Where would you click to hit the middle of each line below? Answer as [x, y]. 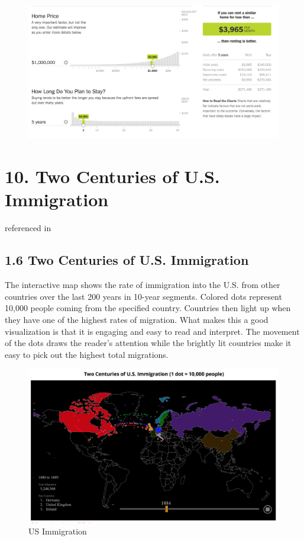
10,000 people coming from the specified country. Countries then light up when [148, 308]
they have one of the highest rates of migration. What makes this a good [137, 319]
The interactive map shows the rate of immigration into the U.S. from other [143, 285]
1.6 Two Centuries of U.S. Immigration [127, 260]
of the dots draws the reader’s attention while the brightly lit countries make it [148, 343]
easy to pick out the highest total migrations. [87, 354]
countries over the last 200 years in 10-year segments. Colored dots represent [143, 296]
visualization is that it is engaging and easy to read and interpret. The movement [152, 331]
